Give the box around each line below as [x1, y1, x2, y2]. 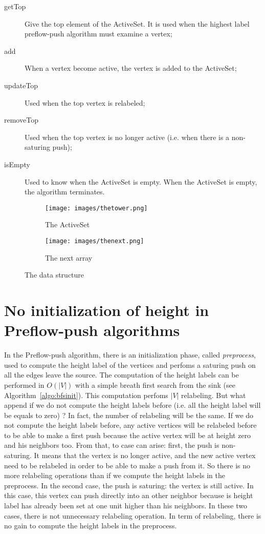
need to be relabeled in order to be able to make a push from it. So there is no [4, 460, 250, 470]
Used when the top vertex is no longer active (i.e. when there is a [25, 131, 230, 142]
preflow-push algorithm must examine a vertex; [25, 28, 172, 39]
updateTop [4, 80, 38, 90]
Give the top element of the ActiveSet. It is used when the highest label [25, 18, 250, 29]
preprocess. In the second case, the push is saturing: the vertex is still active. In [4, 480, 254, 490]
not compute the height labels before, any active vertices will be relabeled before [4, 420, 257, 430]
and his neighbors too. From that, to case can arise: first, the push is [4, 440, 219, 450]
